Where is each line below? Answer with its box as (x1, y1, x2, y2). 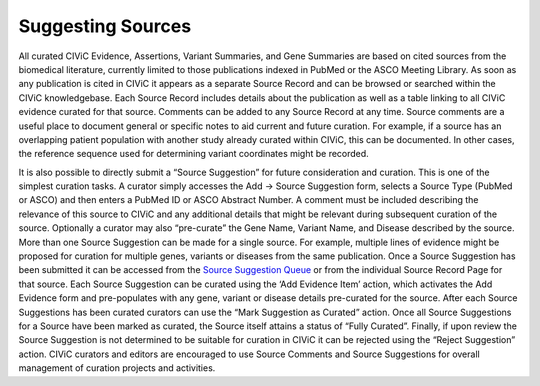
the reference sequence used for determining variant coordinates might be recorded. (18, 148, 369, 160)
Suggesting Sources (18, 15, 192, 37)
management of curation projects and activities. (18, 362, 216, 374)
